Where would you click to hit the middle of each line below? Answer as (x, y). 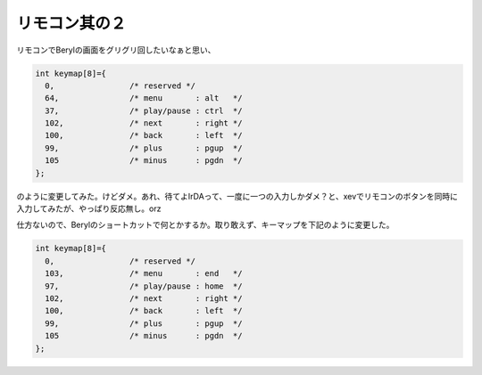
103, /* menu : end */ (144, 273)
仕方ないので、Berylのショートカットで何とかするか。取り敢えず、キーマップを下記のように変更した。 (205, 225)
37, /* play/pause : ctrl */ (144, 110)
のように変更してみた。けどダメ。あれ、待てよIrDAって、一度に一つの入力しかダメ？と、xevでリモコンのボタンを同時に (237, 196)
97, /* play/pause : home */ (144, 286)
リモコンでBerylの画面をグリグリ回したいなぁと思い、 (116, 50)
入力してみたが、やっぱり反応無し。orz (89, 208)
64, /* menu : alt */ (144, 98)
